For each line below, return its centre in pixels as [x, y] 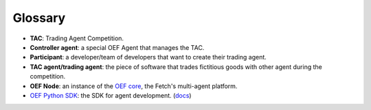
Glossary [39, 18]
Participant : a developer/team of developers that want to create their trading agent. [148, 57]
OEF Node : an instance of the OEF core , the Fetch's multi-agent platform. [134, 86]
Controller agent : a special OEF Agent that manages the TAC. [117, 47]
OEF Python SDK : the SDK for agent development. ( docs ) [111, 95]
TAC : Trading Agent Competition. [77, 38]
